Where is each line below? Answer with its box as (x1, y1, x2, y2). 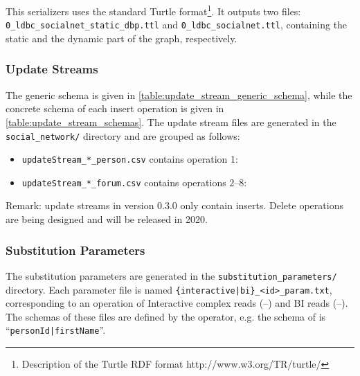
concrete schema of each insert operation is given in (6, 101, 224, 116)
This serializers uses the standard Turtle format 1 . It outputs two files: (6, 2, 301, 18)
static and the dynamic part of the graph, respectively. (6, 30, 237, 45)
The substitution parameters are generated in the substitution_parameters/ (6, 268, 337, 283)
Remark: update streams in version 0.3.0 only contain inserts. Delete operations (6, 198, 343, 213)
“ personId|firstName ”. (6, 323, 106, 337)
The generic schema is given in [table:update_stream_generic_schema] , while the (6, 87, 352, 102)
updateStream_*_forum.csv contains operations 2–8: (21, 174, 247, 189)
